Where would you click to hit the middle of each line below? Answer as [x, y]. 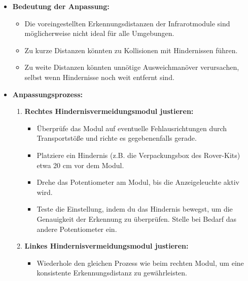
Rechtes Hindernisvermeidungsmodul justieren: [109, 111]
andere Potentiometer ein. [77, 229]
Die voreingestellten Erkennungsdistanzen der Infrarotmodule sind [127, 23]
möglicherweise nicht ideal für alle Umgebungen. [99, 33]
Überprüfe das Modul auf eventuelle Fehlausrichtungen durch [132, 128]
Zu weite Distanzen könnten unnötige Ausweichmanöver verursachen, [132, 67]
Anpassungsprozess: [48, 94]
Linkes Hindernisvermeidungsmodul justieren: [107, 246]
